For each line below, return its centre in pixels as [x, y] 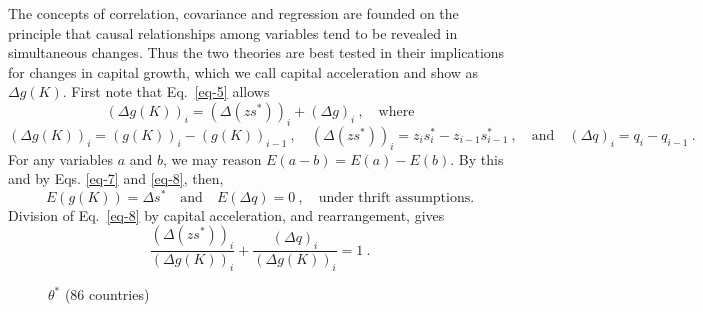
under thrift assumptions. [396, 197]
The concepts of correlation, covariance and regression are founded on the [233, 13]
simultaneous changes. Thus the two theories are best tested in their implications [256, 52]
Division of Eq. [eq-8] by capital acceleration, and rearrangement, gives [226, 214]
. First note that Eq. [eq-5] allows [166, 91]
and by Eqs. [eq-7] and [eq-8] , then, [116, 178]
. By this [477, 158]
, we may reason [212, 158]
